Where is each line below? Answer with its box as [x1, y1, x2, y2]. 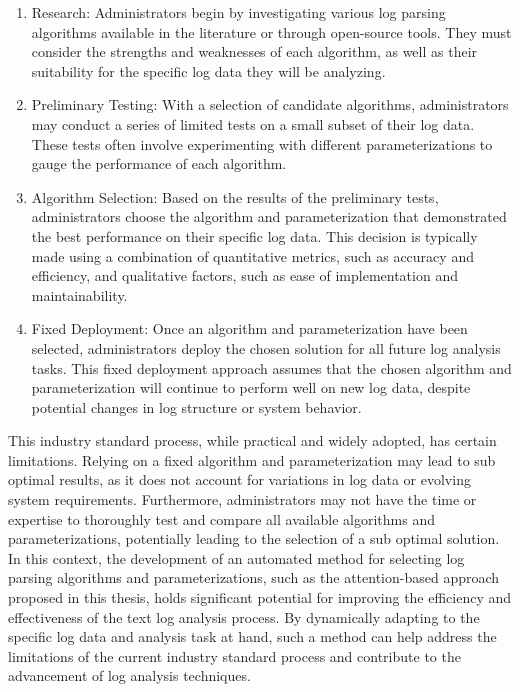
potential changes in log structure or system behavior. [31, 396, 362, 417]
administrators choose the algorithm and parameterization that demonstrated [31, 206, 507, 227]
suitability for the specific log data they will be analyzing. [31, 60, 386, 81]
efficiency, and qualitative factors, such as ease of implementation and [31, 265, 458, 286]
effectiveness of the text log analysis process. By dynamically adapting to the [8, 606, 480, 627]
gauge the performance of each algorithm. [31, 153, 287, 174]
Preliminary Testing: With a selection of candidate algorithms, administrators [31, 94, 509, 115]
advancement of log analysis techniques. [8, 665, 251, 686]
